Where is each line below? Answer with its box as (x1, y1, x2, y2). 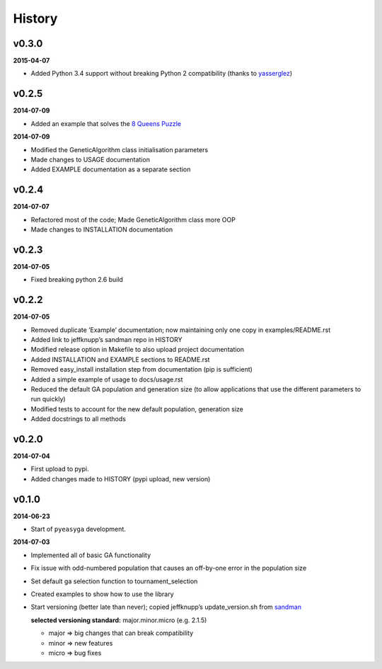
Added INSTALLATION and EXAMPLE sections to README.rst (30, 355, 210, 364)
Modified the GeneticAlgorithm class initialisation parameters (30, 145, 209, 154)
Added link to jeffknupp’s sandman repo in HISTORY (30, 335, 183, 343)
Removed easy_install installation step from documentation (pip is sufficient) (30, 365, 253, 374)
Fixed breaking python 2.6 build (30, 275, 124, 284)
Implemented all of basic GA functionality (30, 551, 151, 559)
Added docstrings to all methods (30, 415, 127, 423)
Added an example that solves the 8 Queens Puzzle (30, 119, 182, 127)
